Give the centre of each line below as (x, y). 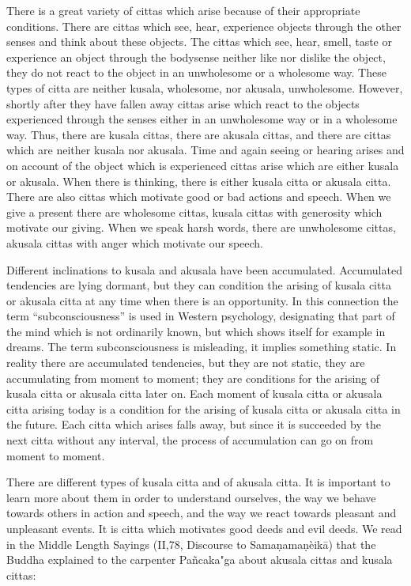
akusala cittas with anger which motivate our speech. (135, 242)
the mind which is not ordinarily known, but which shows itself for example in (196, 331)
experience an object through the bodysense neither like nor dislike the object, (196, 57)
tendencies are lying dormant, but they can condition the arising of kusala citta (199, 285)
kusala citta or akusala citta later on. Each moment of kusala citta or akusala (194, 393)
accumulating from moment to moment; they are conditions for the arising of (193, 378)
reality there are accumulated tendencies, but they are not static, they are (186, 363)
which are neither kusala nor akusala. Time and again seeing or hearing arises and (205, 150)
